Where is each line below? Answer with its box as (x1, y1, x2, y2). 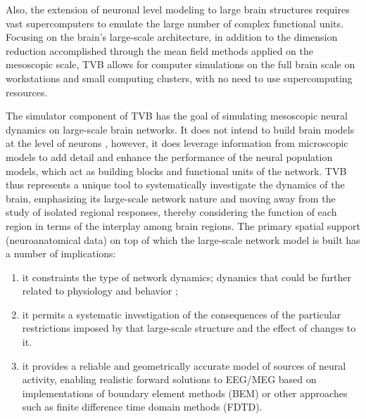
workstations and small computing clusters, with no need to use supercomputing (6, 70, 353, 85)
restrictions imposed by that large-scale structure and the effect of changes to (22, 321, 356, 335)
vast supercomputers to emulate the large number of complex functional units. (6, 15, 343, 30)
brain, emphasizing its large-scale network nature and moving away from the (6, 191, 336, 205)
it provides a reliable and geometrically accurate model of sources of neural (22, 358, 346, 373)
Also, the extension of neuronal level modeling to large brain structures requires (6, 2, 350, 16)
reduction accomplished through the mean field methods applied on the (6, 43, 313, 58)
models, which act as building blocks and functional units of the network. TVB (6, 163, 347, 178)
